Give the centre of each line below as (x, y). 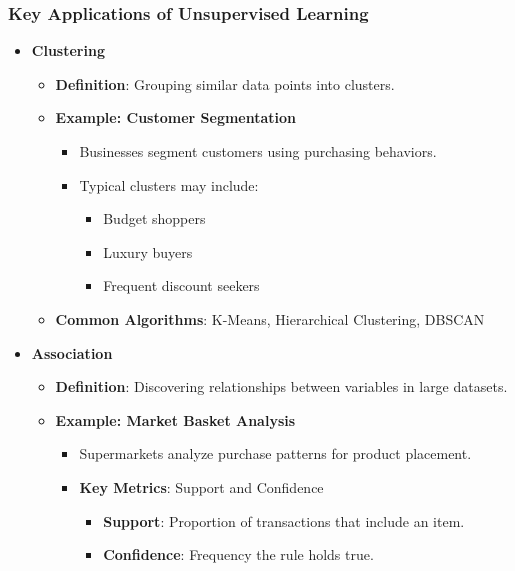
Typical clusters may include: (169, 184)
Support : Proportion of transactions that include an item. (284, 520)
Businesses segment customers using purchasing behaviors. (258, 151)
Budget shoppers (154, 218)
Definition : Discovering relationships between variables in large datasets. (281, 386)
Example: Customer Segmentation (176, 117)
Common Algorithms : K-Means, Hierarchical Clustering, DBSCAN (270, 318)
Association (72, 352)
